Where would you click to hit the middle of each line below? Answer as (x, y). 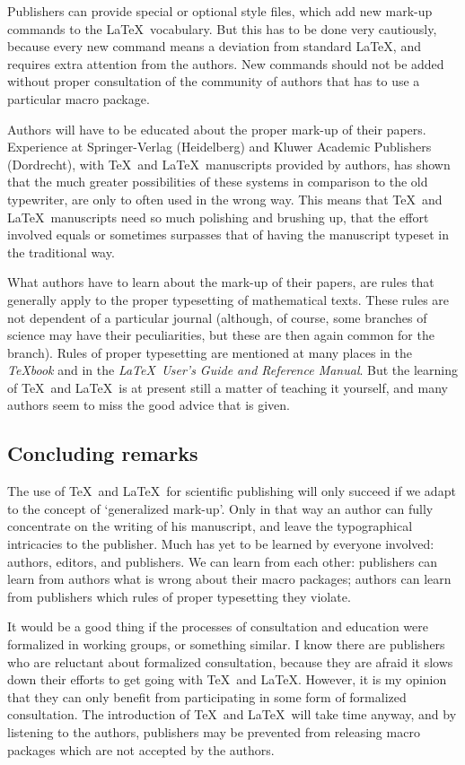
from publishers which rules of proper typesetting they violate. (179, 596)
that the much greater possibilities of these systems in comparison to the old (218, 182)
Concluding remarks (103, 453)
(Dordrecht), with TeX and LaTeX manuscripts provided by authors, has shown (229, 164)
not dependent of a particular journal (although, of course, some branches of (217, 317)
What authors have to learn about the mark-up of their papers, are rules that (221, 282)
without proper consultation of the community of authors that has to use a (214, 81)
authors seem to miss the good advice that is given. (149, 405)
